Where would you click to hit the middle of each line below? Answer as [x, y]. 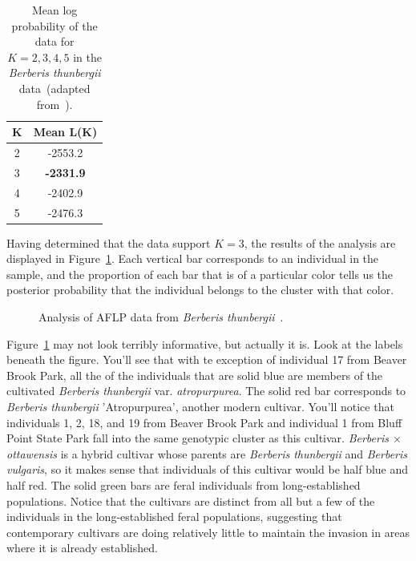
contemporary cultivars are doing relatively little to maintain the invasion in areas [208, 532]
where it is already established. [82, 548]
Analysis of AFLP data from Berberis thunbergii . [161, 317]
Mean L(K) [65, 132]
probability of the [55, 25]
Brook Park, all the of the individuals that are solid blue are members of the [195, 375]
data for [55, 41]
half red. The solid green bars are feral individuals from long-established [184, 484]
